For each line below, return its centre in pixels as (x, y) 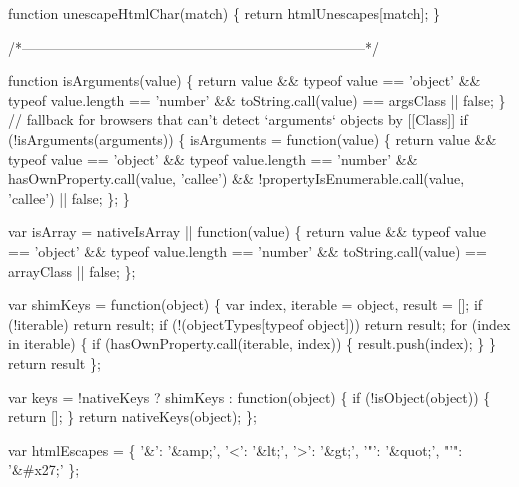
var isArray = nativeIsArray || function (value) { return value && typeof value (247, 231)
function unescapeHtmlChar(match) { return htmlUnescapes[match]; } (224, 13)
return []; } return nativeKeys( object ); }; (132, 416)
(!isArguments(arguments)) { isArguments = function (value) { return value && (252, 138)
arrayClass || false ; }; (72, 270)
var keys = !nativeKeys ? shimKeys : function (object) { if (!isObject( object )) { (249, 396)
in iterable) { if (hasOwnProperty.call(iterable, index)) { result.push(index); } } (252, 343)
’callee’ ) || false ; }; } (69, 197)
